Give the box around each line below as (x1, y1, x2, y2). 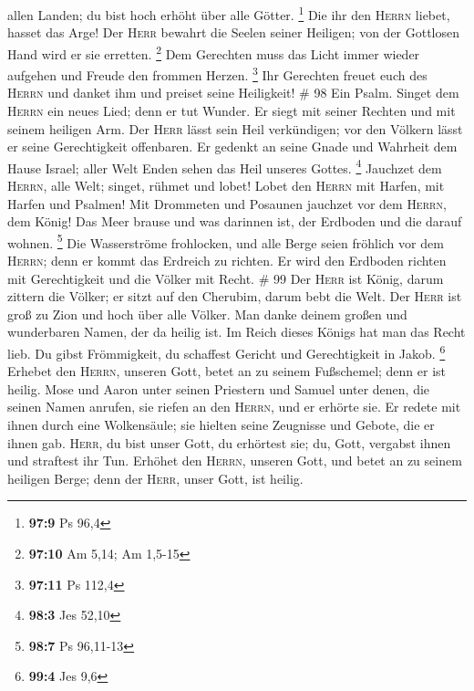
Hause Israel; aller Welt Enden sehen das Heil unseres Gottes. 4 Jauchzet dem (7, 155, 442, 177)
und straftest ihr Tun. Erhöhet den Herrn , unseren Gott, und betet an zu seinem (7, 451, 462, 470)
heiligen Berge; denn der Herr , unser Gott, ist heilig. (7, 468, 304, 487)
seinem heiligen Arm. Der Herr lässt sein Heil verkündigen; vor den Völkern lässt (7, 119, 463, 138)
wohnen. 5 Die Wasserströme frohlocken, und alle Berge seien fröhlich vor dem (7, 230, 444, 252)
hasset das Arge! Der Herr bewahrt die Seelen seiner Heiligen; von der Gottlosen (7, 23, 460, 42)
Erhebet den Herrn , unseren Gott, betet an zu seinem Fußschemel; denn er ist (7, 361, 447, 381)
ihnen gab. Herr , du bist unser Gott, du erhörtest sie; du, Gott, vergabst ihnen (7, 433, 451, 452)
